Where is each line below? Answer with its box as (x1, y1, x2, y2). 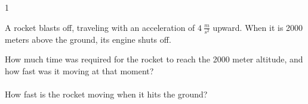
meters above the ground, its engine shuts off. (5, 33, 171, 45)
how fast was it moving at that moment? (5, 64, 154, 77)
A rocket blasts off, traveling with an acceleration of (5, 21, 195, 33)
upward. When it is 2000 (212, 21, 303, 33)
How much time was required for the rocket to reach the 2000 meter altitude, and (5, 53, 303, 65)
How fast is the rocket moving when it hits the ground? (5, 88, 208, 100)
